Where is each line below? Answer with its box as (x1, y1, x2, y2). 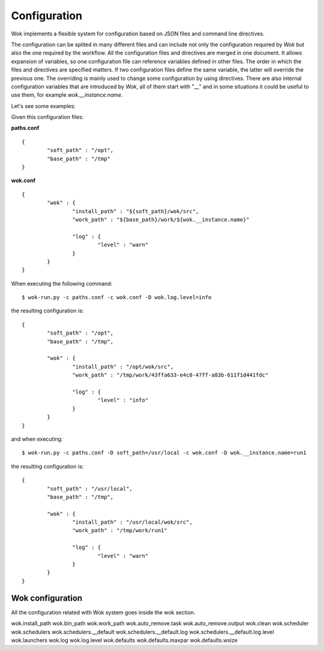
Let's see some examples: (11, 102, 76, 109)
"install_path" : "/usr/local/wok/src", (72, 519, 193, 525)
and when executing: (11, 435, 63, 443)
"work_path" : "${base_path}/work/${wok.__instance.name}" (72, 216, 250, 223)
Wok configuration (11, 593, 83, 603)
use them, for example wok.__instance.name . (11, 91, 123, 98)
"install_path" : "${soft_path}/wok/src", (72, 208, 199, 214)
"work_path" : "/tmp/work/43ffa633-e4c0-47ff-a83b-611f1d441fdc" (72, 372, 269, 378)
